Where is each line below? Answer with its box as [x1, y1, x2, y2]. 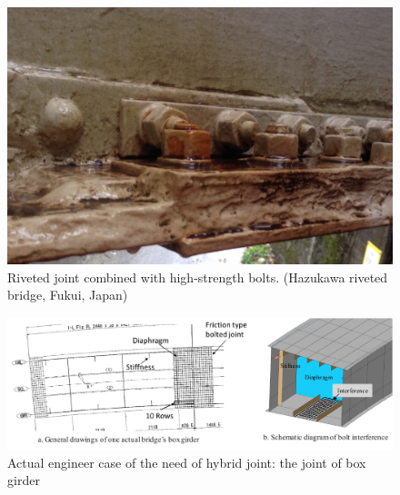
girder [7, 470, 40, 490]
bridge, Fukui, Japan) [7, 285, 128, 304]
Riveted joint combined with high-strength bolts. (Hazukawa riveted [7, 267, 388, 286]
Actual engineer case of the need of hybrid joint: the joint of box [7, 452, 366, 471]
